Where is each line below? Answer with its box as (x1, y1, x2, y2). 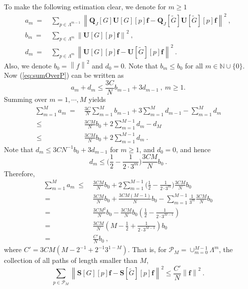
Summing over (4, 94, 47, 104)
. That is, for (128, 244, 167, 255)
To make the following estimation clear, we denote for (4, 1, 166, 11)
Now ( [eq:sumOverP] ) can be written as (4, 70, 124, 80)
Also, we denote (4, 60, 52, 70)
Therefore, (4, 168, 35, 178)
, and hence (176, 144, 211, 154)
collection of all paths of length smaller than (4, 255, 138, 265)
